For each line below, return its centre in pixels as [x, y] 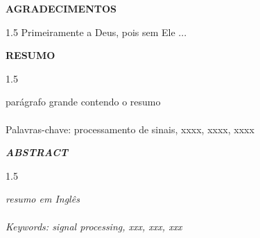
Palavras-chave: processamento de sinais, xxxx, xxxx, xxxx [130, 129]
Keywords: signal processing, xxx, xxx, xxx [94, 226]
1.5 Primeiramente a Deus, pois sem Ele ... [96, 32]
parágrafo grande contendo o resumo [83, 102]
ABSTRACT [37, 152]
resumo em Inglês [43, 199]
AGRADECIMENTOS [61, 8]
